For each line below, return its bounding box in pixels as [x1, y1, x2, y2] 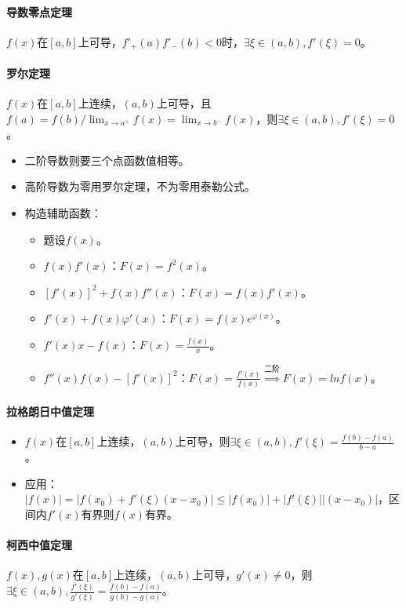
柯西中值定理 [6, 537, 72, 553]
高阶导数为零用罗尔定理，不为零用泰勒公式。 [24, 178, 256, 195]
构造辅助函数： [24, 205, 102, 221]
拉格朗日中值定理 [6, 402, 94, 419]
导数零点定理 [6, 3, 72, 20]
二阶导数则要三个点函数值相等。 [24, 151, 190, 168]
